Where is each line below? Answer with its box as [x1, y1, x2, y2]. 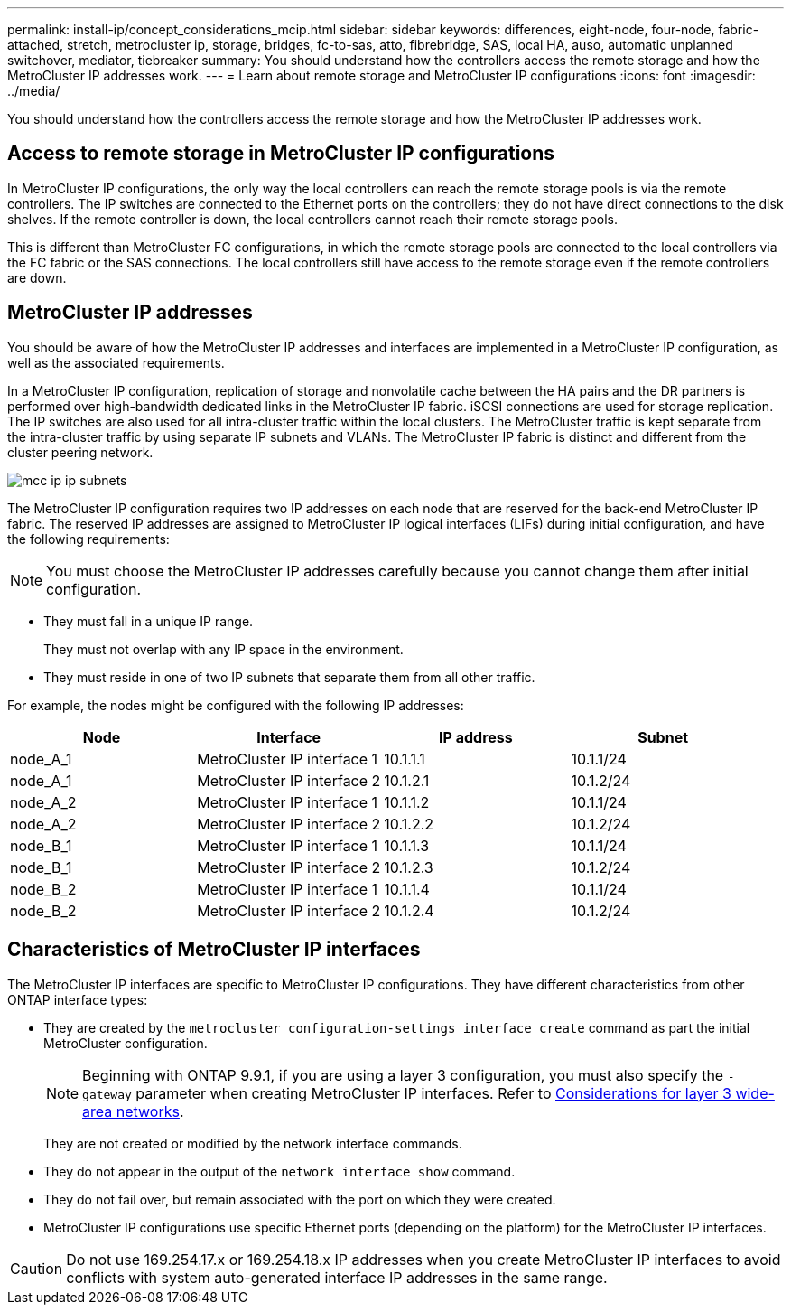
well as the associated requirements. [7, 354, 225, 370]
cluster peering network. [7, 444, 154, 460]
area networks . [82, 1101, 184, 1120]
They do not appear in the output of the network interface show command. [43, 1163, 516, 1179]
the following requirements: [7, 530, 170, 547]
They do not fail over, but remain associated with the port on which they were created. [43, 1191, 556, 1207]
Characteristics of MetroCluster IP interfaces [7, 938, 421, 961]
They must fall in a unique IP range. [43, 613, 254, 629]
